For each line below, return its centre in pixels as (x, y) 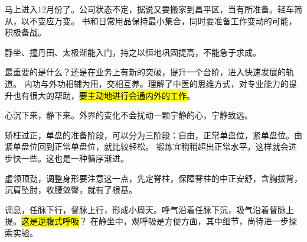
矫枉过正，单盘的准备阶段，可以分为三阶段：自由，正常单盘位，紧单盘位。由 (153, 135)
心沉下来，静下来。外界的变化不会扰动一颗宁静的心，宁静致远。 (129, 115)
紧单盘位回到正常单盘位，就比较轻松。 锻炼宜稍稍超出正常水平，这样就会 (147, 146)
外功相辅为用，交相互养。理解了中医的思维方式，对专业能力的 (169, 83)
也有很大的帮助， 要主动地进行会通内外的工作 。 (104, 95)
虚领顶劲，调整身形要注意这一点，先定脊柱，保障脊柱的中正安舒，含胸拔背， (153, 178)
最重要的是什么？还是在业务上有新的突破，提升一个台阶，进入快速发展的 (145, 72)
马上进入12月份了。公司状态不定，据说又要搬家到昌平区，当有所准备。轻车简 (153, 9)
